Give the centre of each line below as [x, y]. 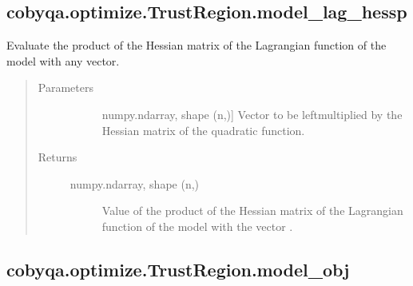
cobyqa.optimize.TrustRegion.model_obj [178, 269]
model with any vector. [63, 60]
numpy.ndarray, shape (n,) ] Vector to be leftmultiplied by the [252, 114]
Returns [58, 157]
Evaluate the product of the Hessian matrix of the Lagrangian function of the [197, 45]
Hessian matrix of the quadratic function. [203, 130]
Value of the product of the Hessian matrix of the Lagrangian [252, 211]
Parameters [66, 87]
